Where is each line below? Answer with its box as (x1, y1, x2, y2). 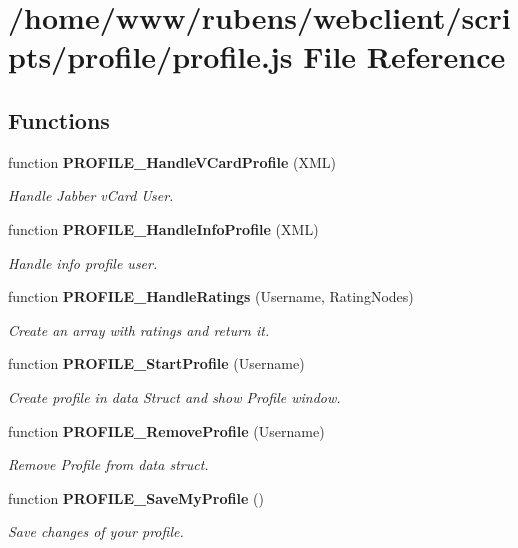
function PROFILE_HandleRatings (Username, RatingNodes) (8, 286, 414, 307)
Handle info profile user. (8, 252, 158, 273)
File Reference (303, 36, 506, 77)
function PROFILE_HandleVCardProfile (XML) (8, 151, 336, 172)
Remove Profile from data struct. (8, 454, 209, 475)
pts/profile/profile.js (8, 36, 293, 77)
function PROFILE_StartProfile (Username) (8, 353, 305, 374)
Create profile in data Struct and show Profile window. (8, 386, 341, 407)
